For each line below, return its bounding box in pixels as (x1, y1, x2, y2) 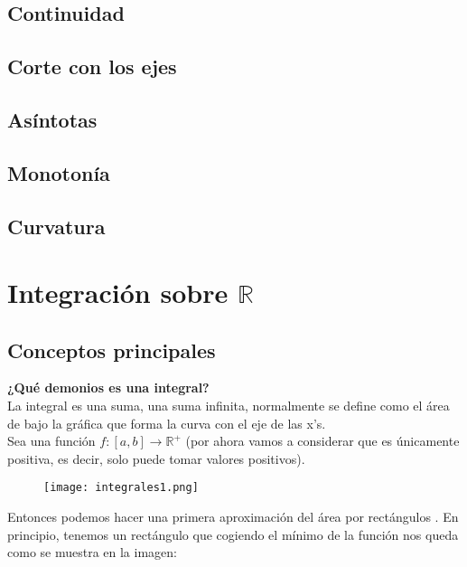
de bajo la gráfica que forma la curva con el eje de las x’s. (7, 413, 326, 432)
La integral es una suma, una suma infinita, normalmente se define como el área (7, 396, 450, 415)
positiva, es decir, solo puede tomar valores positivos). (7, 449, 305, 468)
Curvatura (7, 212, 106, 240)
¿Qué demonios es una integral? (7, 378, 210, 397)
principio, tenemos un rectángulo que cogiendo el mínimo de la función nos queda (7, 524, 459, 543)
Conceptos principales (7, 335, 216, 364)
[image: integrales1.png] (43, 481, 199, 495)
